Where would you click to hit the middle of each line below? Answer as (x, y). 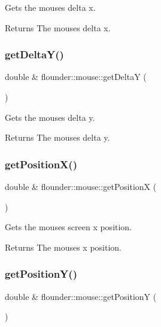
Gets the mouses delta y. (50, 117)
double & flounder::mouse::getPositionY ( (81, 296)
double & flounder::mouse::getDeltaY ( (76, 77)
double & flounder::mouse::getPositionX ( (81, 186)
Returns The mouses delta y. (57, 137)
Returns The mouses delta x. (58, 27)
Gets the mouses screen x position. (69, 227)
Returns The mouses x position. (63, 247)
